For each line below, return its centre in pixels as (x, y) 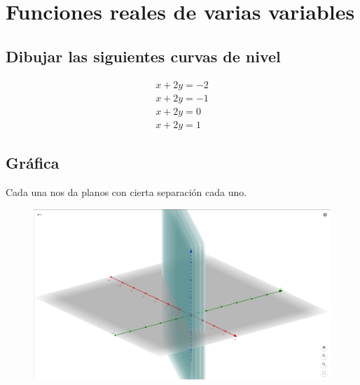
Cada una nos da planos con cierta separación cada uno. (126, 191)
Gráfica (33, 163)
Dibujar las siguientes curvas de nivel (143, 56)
